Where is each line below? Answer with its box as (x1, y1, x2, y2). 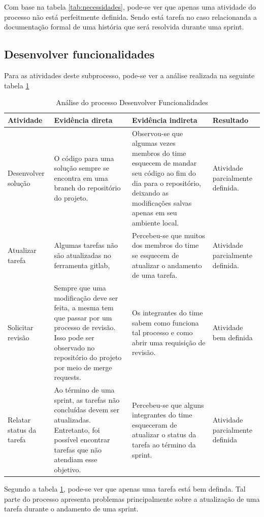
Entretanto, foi (54, 424, 100, 435)
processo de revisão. (54, 322, 116, 333)
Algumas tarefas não (54, 240, 118, 250)
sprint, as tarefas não (54, 394, 120, 405)
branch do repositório (54, 182, 121, 193)
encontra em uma (54, 172, 108, 183)
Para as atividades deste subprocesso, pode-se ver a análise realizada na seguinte (4, 70, 255, 80)
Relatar (8, 414, 31, 425)
